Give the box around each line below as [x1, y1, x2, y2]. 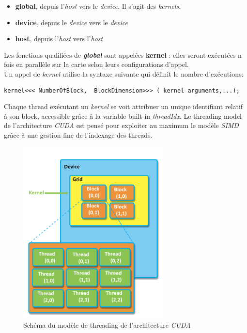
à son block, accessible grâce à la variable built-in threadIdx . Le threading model [4, 111, 242, 121]
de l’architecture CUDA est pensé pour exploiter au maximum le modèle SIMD [4, 120, 239, 130]
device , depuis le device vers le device [15, 17, 128, 27]
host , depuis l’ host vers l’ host [15, 33, 103, 44]
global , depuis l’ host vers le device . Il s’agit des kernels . [15, 1, 181, 11]
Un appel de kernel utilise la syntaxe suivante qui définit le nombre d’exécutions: [4, 68, 244, 79]
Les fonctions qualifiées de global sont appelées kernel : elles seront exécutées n [4, 49, 242, 60]
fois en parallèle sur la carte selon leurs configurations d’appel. [4, 59, 189, 69]
